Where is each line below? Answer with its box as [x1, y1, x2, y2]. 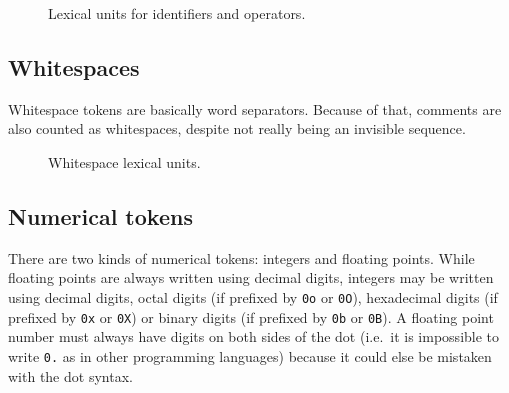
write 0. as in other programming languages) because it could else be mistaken [8, 345, 492, 366]
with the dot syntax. [8, 365, 133, 386]
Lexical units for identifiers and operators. [48, 3, 306, 23]
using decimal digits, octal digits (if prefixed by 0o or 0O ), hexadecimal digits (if [8, 286, 498, 307]
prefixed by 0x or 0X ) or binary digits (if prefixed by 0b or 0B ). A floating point [8, 306, 494, 327]
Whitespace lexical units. [48, 151, 201, 172]
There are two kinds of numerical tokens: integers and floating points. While [8, 247, 475, 268]
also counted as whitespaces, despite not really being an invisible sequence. [8, 118, 466, 139]
